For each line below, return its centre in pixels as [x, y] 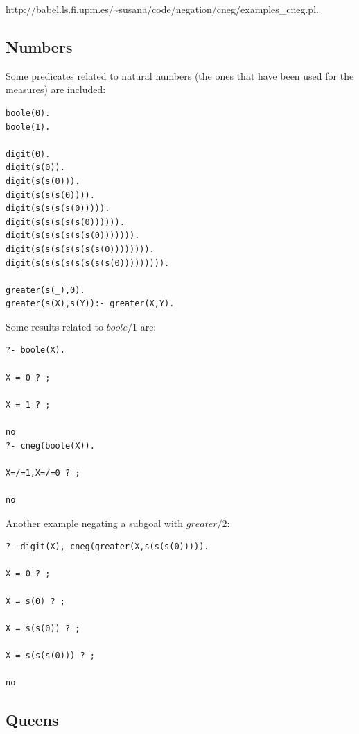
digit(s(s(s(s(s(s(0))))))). [73, 236]
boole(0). [28, 113]
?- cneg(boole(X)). [50, 445]
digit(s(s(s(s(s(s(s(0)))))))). [80, 249]
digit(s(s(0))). [43, 181]
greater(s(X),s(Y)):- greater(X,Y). [90, 304]
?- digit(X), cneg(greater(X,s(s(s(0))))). [107, 547]
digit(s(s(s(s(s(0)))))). [65, 222]
